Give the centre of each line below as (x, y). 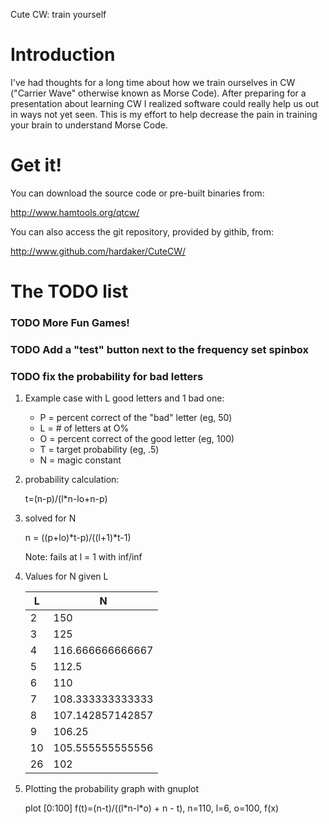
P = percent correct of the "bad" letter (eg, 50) (136, 418)
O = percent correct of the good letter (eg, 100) (137, 439)
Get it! (36, 165)
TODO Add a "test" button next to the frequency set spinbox (160, 349)
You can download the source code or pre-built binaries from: (137, 193)
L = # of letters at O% (84, 428)
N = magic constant (80, 460)
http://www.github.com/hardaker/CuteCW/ (98, 251)
